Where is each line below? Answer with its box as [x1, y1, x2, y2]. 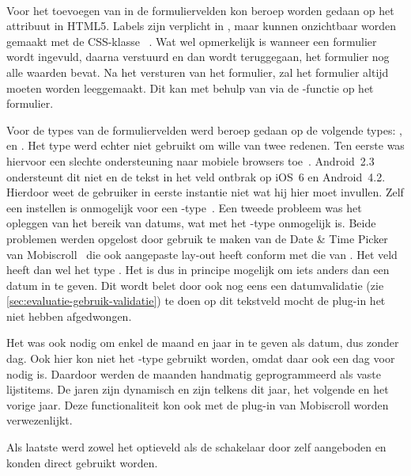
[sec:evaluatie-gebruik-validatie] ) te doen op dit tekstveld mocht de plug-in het [6, 292, 386, 309]
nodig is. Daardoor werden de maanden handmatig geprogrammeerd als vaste [6, 365, 381, 382]
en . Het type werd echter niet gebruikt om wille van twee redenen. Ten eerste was [6, 137, 405, 154]
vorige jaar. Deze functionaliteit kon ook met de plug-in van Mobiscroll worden [6, 396, 389, 413]
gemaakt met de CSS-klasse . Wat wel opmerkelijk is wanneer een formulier [6, 32, 377, 49]
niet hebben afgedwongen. [6, 307, 132, 324]
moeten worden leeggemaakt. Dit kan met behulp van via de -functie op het [6, 79, 374, 96]
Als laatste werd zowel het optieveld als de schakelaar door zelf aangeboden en [6, 439, 386, 455]
